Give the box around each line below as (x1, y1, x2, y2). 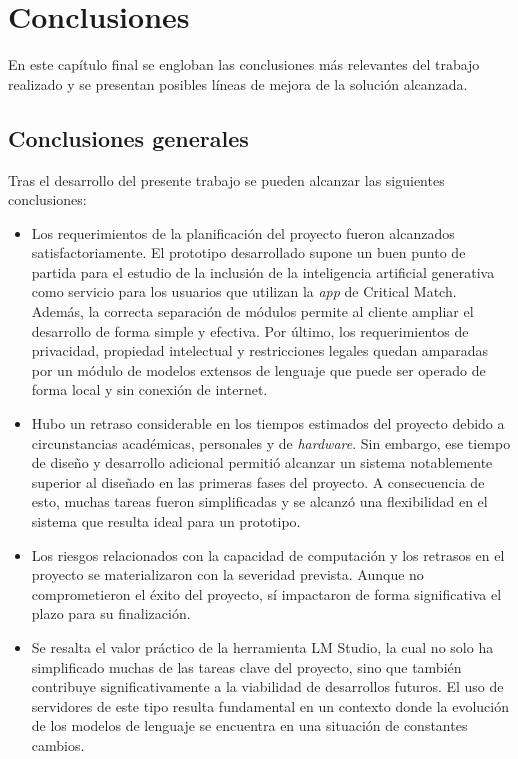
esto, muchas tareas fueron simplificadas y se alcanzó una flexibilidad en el (31, 491, 488, 512)
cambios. (31, 734, 85, 755)
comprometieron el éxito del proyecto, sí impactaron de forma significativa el (31, 583, 502, 604)
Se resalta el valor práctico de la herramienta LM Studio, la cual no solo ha (31, 636, 494, 657)
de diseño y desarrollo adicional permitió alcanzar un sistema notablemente (31, 452, 493, 473)
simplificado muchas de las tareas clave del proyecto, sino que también (31, 656, 462, 677)
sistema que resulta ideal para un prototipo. (31, 511, 301, 532)
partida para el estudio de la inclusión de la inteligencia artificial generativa (31, 261, 495, 282)
